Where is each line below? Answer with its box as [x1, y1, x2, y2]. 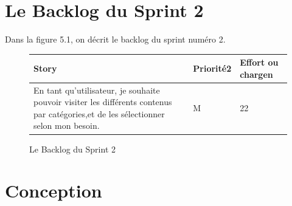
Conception [5, 178, 102, 203]
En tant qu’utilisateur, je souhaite [33, 83, 160, 96]
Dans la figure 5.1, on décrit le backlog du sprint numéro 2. [5, 33, 226, 46]
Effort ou [240, 56, 279, 69]
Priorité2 [193, 62, 232, 75]
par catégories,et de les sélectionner [33, 107, 165, 120]
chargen [240, 67, 273, 80]
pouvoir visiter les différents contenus [33, 95, 172, 108]
